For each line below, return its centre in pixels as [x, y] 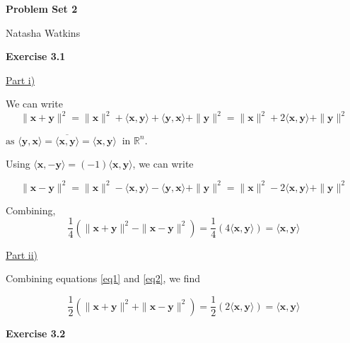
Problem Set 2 [42, 8]
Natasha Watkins [43, 32]
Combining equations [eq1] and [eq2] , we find [103, 278]
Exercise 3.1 [36, 56]
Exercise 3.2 [36, 333]
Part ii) [22, 254]
